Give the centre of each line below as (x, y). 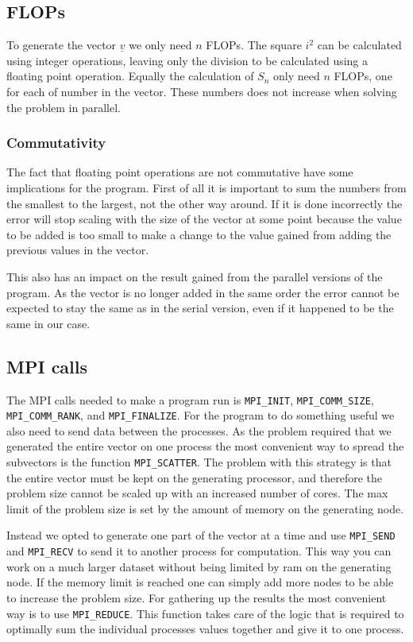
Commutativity (56, 143)
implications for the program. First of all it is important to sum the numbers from (206, 187)
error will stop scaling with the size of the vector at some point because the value (204, 219)
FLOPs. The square (254, 45)
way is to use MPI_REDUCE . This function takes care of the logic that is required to (205, 613)
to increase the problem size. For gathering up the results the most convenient (197, 597)
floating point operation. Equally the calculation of (130, 76)
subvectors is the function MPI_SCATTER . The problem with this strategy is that (199, 462)
